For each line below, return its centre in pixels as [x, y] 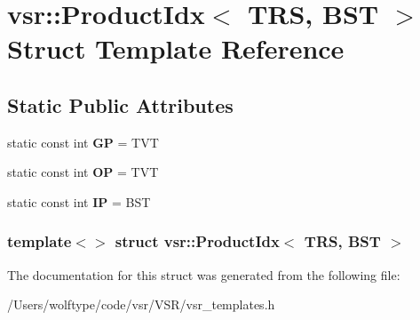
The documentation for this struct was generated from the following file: [204, 274]
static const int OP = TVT [83, 172]
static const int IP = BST [79, 201]
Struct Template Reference [176, 48]
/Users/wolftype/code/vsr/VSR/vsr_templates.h [141, 304]
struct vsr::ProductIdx [197, 241]
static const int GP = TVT [83, 142]
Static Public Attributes [120, 104]
